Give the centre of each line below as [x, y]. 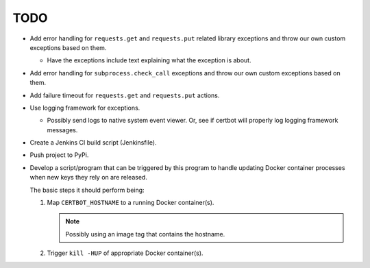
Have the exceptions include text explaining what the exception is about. [149, 60]
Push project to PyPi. [59, 155]
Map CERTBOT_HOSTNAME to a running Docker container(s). [131, 203]
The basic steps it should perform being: [87, 190]
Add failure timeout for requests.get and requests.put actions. [125, 95]
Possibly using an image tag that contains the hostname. [145, 234]
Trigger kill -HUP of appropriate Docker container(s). [125, 253]
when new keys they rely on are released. [88, 178]
